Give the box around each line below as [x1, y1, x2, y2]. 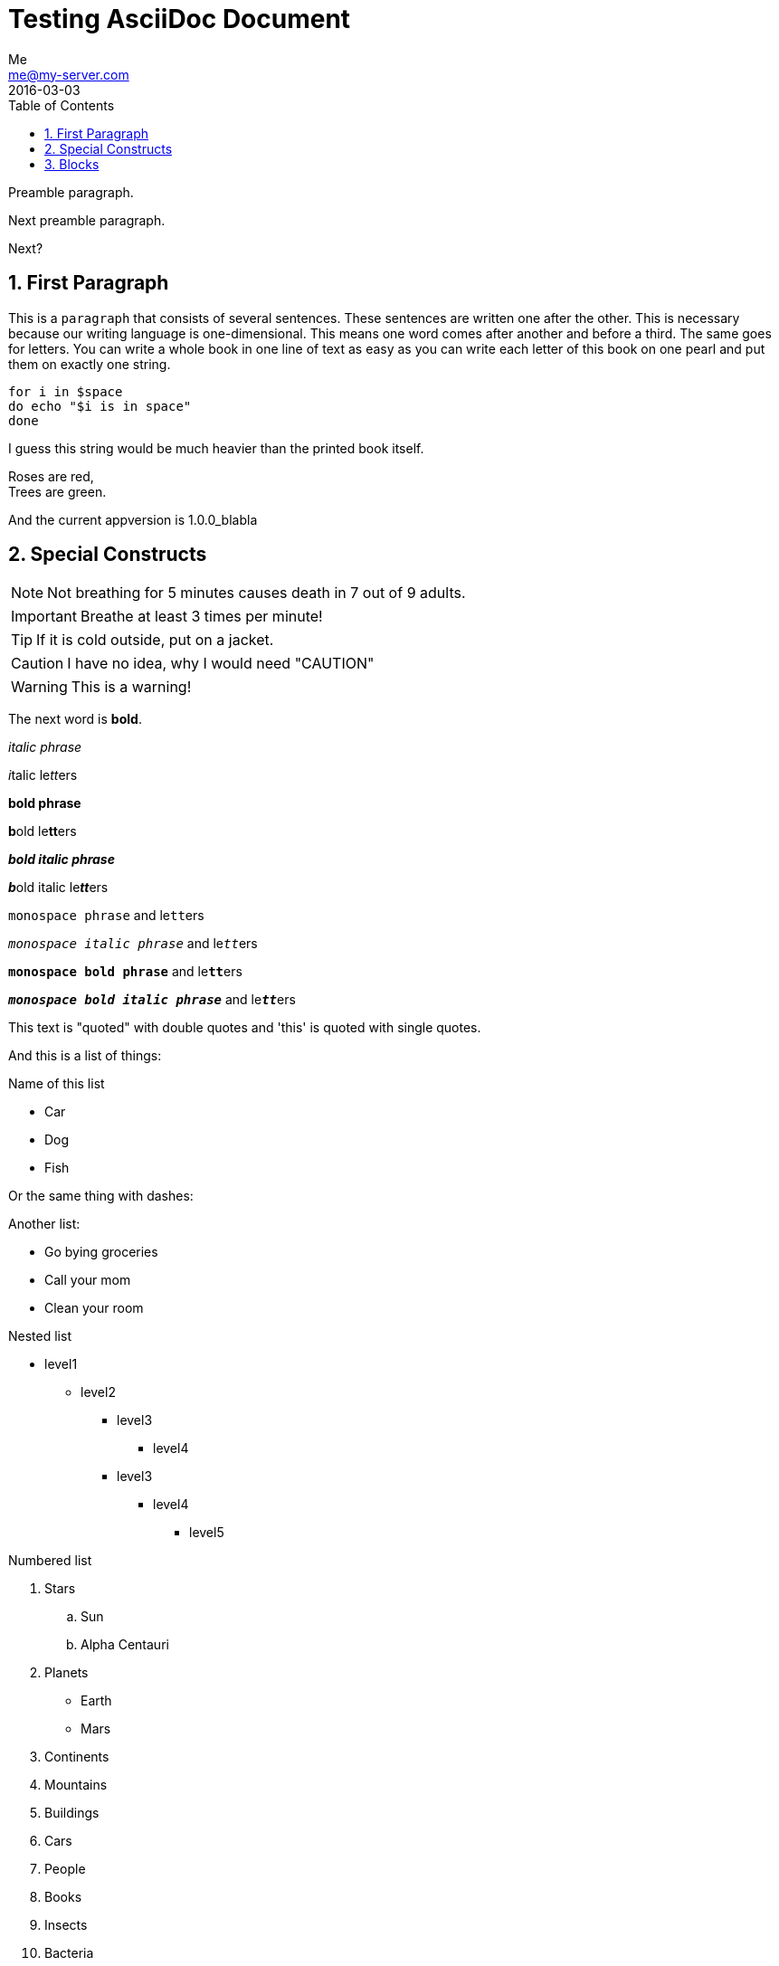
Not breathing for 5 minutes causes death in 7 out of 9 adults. [47, 584, 466, 603]
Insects [44, 1917, 88, 1933]
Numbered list [8, 1553, 92, 1569]
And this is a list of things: [8, 1048, 162, 1064]
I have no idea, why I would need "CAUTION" [67, 654, 375, 673]
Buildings [44, 1805, 100, 1821]
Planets [44, 1665, 89, 1681]
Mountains [44, 1777, 108, 1793]
